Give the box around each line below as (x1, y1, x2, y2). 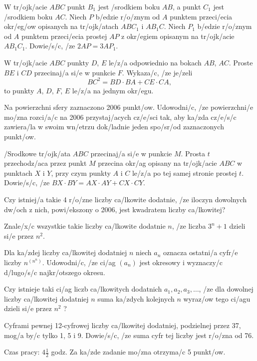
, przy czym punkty (51, 167, 111, 178)
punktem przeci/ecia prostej (21, 30, 107, 41)
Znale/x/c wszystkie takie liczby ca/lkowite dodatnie (4, 221, 166, 231)
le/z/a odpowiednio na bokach (108, 57, 202, 67)
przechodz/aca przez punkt (4, 158, 87, 168)
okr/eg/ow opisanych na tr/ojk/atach (4, 21, 119, 31)
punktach (4, 167, 32, 178)
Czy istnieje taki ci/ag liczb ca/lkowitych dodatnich (4, 284, 162, 294)
